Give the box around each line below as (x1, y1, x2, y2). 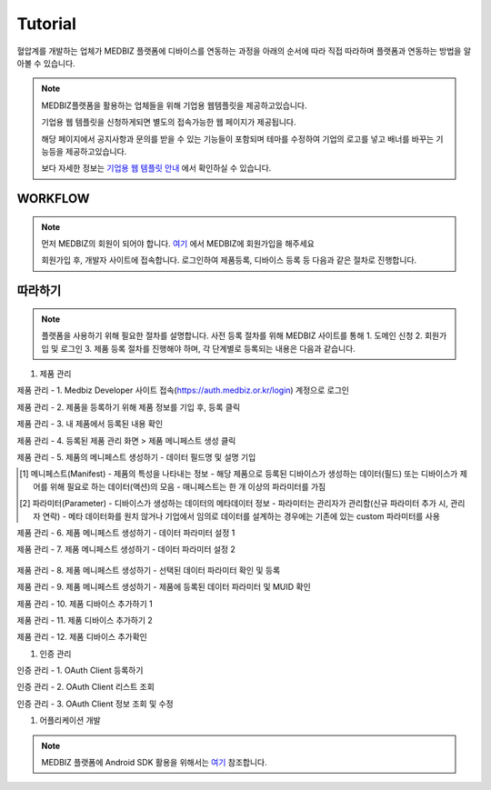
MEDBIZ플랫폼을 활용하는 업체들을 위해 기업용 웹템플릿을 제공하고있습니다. (41, 100, 307, 111)
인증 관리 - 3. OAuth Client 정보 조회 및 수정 (16, 698, 174, 709)
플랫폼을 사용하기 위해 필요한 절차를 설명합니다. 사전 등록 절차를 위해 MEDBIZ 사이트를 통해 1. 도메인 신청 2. (41, 330, 423, 341)
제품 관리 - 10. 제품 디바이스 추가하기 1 (16, 598, 154, 609)
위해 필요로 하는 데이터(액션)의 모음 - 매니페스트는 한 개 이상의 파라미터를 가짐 (49, 481, 326, 492)
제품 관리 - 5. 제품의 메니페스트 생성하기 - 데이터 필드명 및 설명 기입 (16, 452, 256, 463)
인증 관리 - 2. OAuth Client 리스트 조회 (16, 682, 155, 693)
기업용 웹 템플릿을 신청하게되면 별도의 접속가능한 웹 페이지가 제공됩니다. (41, 116, 296, 127)
